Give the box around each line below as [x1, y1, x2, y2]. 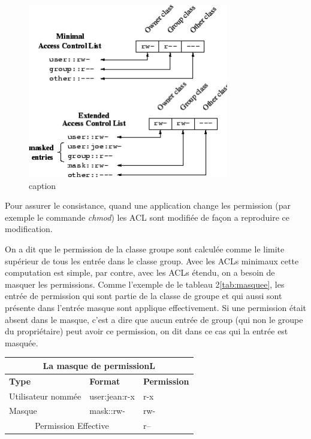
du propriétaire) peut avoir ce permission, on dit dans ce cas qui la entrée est [5, 325, 288, 337]
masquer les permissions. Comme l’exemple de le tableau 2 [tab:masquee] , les [5, 278, 285, 290]
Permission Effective [35, 419, 109, 432]
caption [29, 179, 56, 191]
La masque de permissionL [43, 359, 156, 371]
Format [89, 374, 120, 387]
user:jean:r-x [89, 389, 135, 402]
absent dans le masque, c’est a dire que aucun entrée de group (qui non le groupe [5, 313, 303, 325]
